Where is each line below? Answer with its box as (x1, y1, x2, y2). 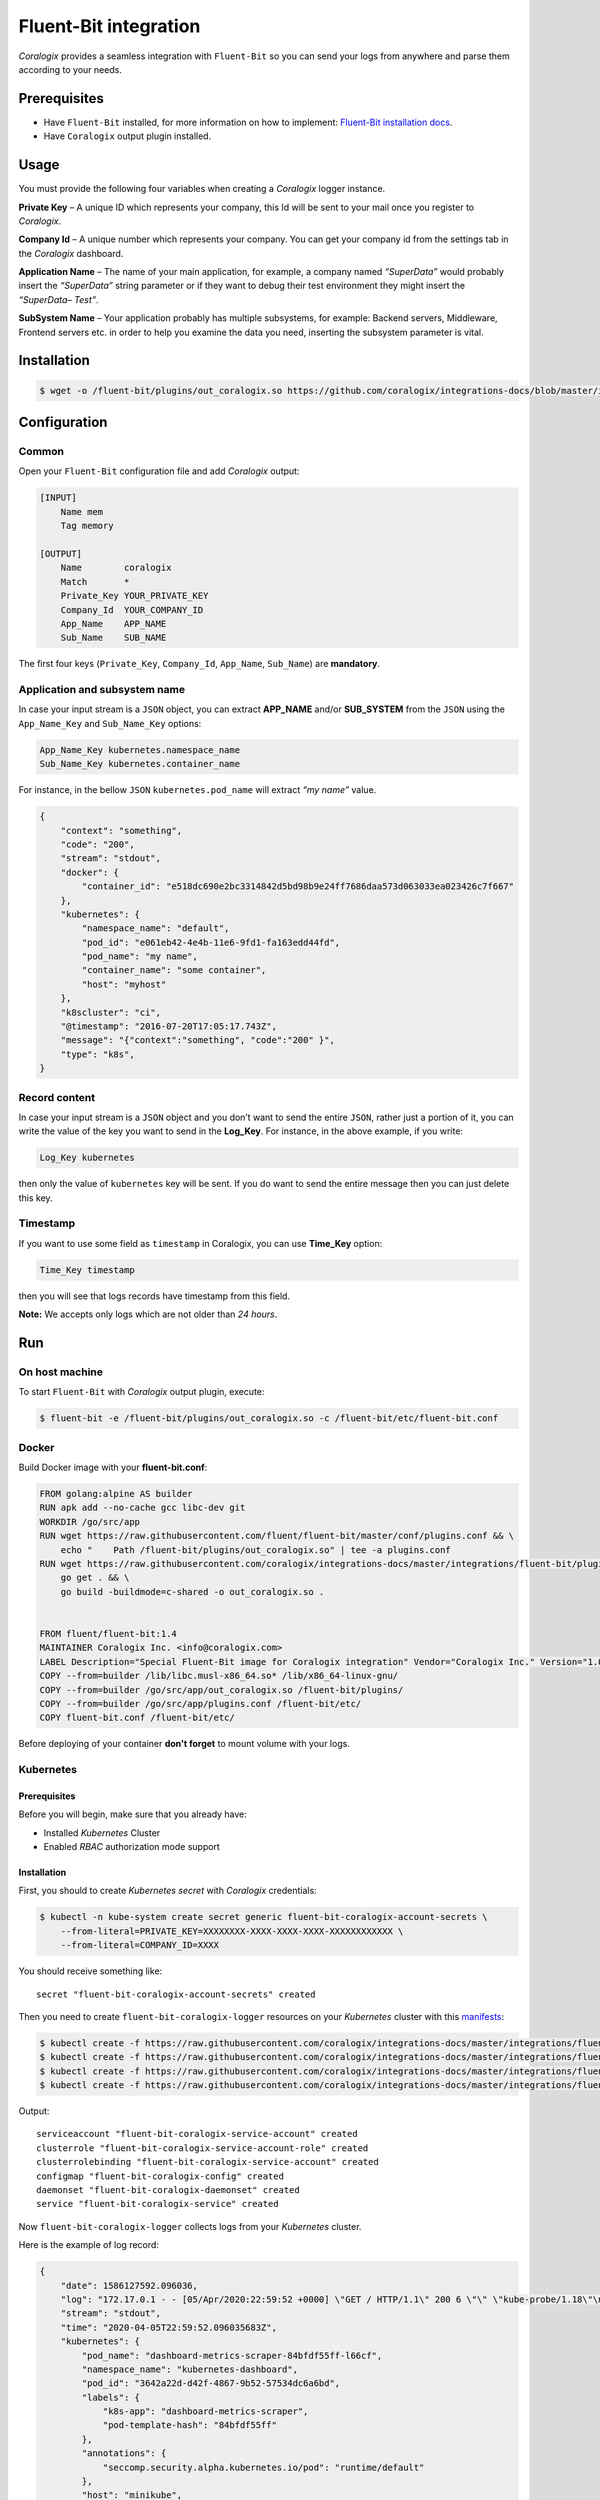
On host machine (18, 1365, 104, 1379)
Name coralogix (60, 562, 172, 574)
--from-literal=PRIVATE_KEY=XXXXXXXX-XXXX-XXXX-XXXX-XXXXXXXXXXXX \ (60, 1925, 404, 1937)
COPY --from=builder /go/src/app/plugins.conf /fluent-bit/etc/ (39, 1698, 362, 1709)
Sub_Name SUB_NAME (60, 632, 167, 644)
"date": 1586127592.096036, (60, 2280, 199, 2291)
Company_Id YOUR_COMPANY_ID (60, 604, 204, 615)
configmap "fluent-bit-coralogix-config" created (36, 2170, 285, 2182)
